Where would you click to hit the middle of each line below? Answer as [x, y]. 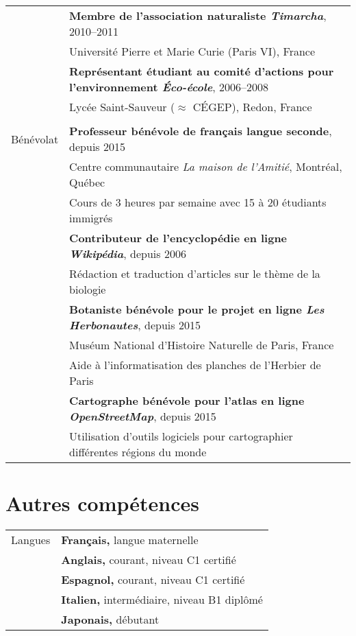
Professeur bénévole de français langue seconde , [201, 131]
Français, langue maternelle [130, 540]
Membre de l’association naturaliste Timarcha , [198, 15]
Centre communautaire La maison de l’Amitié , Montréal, [206, 166]
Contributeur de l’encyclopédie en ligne [178, 238]
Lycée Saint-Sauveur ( [122, 107]
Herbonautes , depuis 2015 [135, 325]
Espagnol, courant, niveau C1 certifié [153, 580]
